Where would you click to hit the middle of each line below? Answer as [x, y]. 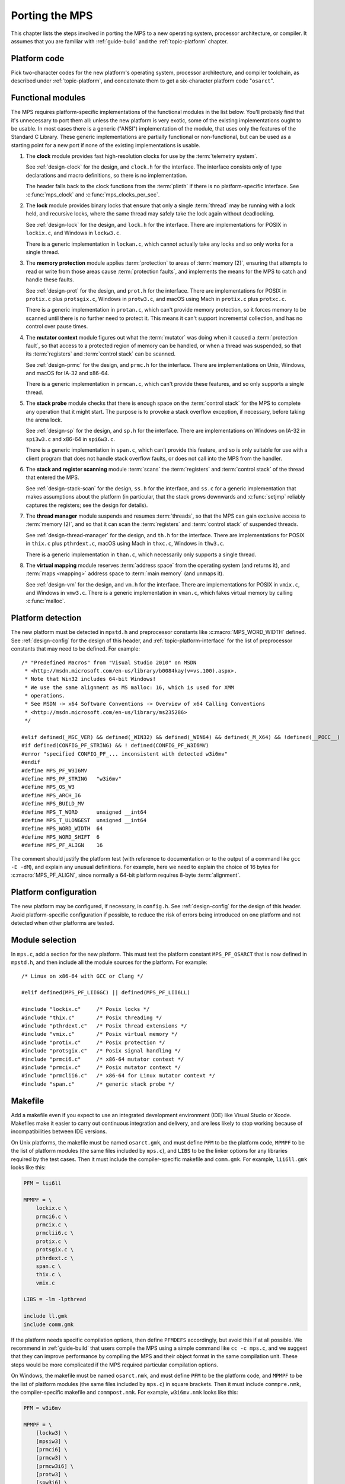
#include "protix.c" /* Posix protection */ [93, 1042]
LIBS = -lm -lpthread [55, 1299]
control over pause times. [57, 326]
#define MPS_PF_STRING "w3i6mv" [71, 779]
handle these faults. [50, 280]
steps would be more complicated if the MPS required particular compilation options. [115, 1365]
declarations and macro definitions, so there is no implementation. [107, 175]
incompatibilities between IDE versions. [59, 1131]
